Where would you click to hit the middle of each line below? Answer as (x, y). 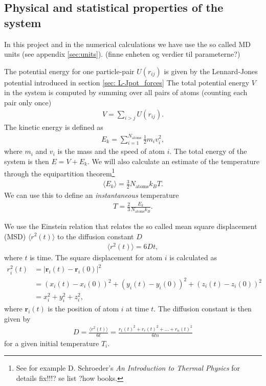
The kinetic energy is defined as (54, 127)
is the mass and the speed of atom (111, 151)
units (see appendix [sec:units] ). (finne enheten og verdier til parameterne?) (122, 54)
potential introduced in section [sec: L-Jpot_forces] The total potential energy (127, 82)
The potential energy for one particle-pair (69, 71)
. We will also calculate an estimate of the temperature (173, 161)
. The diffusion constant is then (203, 308)
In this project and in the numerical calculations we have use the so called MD (127, 44)
